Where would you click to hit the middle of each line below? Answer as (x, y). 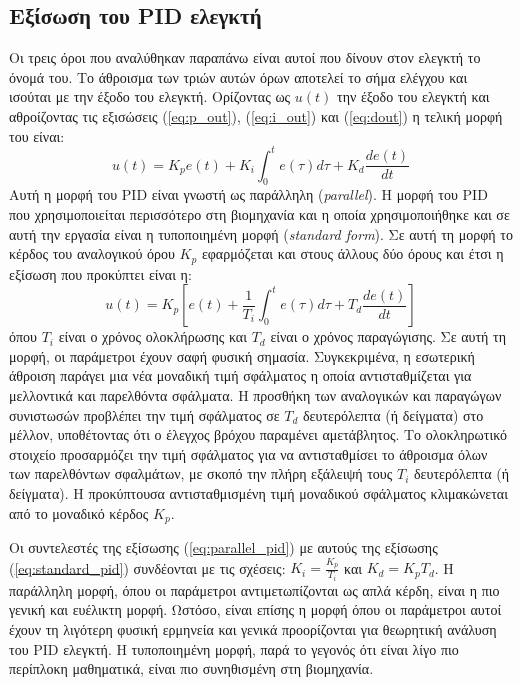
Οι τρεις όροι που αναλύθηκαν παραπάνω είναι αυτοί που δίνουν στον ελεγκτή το (245, 57)
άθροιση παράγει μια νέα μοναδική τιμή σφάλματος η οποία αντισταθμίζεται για (240, 375)
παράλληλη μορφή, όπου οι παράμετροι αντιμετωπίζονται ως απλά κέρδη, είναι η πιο (254, 589)
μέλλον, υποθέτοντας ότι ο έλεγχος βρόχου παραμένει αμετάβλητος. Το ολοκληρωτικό (258, 434)
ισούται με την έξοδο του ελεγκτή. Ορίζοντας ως (150, 96)
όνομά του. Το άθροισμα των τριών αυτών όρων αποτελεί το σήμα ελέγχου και (238, 76)
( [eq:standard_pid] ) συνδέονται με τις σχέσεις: (147, 567)
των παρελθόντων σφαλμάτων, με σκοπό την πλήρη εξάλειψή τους (201, 473)
